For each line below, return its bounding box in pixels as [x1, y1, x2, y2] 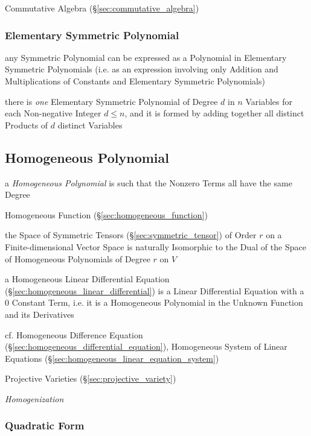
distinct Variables [57, 118, 123, 131]
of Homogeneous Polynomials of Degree [5, 252, 150, 265]
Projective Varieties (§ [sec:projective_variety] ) [5, 372, 176, 385]
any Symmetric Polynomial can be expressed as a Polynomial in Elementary [5, 51, 287, 63]
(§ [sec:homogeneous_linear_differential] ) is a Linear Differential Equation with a [5, 284, 304, 297]
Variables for [245, 95, 293, 107]
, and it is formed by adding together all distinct [124, 107, 304, 119]
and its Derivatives [5, 308, 74, 320]
